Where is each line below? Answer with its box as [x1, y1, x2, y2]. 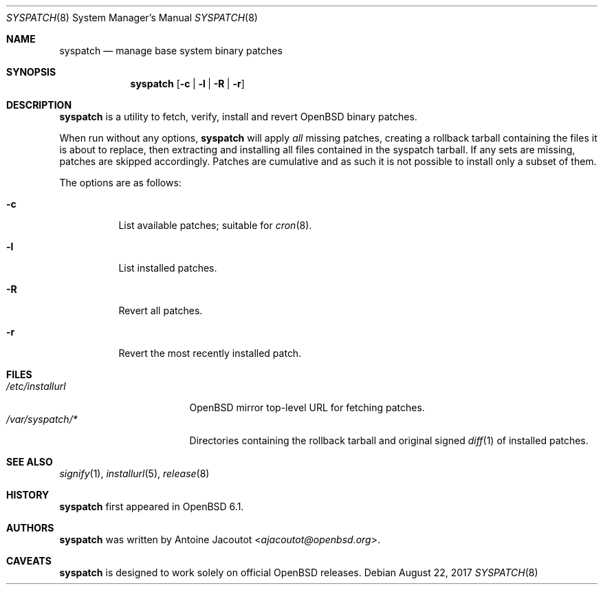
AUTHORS [6, 522, 54, 534]
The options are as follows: [59, 177, 182, 188]
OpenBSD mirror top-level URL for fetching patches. [189, 402, 425, 413]
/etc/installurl [6, 380, 66, 392]
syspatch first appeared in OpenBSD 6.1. [59, 501, 244, 512]
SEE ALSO [6, 456, 53, 468]
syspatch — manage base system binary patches [59, 45, 283, 56]
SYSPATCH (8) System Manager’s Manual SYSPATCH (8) [6, 12, 258, 23]
